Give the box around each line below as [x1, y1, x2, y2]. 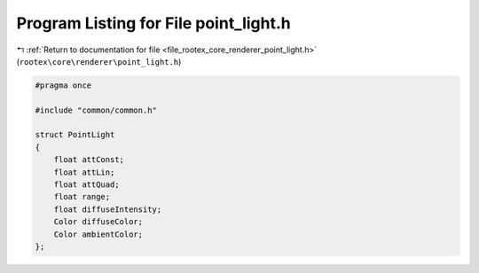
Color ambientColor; [53, 229, 144, 239]
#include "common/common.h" [35, 105, 157, 115]
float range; [53, 191, 111, 202]
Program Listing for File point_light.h [16, 13, 292, 33]
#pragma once [35, 80, 92, 90]
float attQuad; [53, 180, 120, 190]
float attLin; [53, 167, 115, 177]
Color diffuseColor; [53, 217, 144, 227]
